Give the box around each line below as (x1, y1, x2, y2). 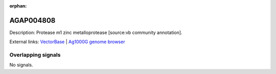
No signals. (9, 62, 33, 68)
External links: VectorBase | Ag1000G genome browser (9, 39, 125, 45)
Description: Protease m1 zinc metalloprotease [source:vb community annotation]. (9, 29, 182, 35)
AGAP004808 (9, 16, 56, 25)
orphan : (9, 3, 27, 9)
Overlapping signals (9, 51, 61, 58)
